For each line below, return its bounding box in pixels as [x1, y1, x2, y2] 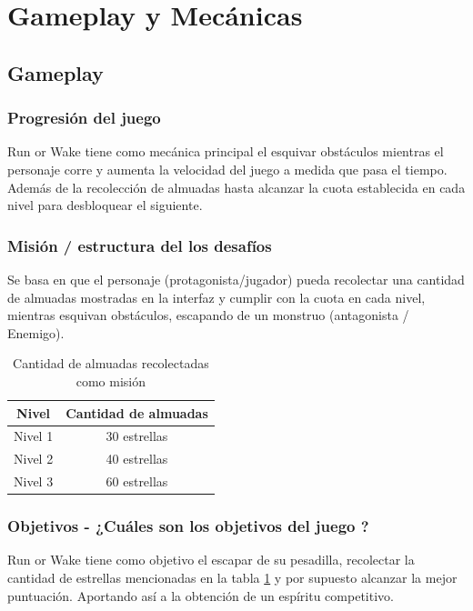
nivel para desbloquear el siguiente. [7, 195, 203, 215]
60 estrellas [106, 472, 168, 491]
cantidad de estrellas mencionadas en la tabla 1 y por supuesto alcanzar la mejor [7, 567, 458, 586]
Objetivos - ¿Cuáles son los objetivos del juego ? [7, 515, 369, 537]
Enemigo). [7, 323, 65, 342]
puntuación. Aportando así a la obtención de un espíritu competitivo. [7, 586, 394, 605]
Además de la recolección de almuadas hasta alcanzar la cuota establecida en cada [7, 177, 466, 196]
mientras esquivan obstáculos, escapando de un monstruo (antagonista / [7, 305, 409, 325]
